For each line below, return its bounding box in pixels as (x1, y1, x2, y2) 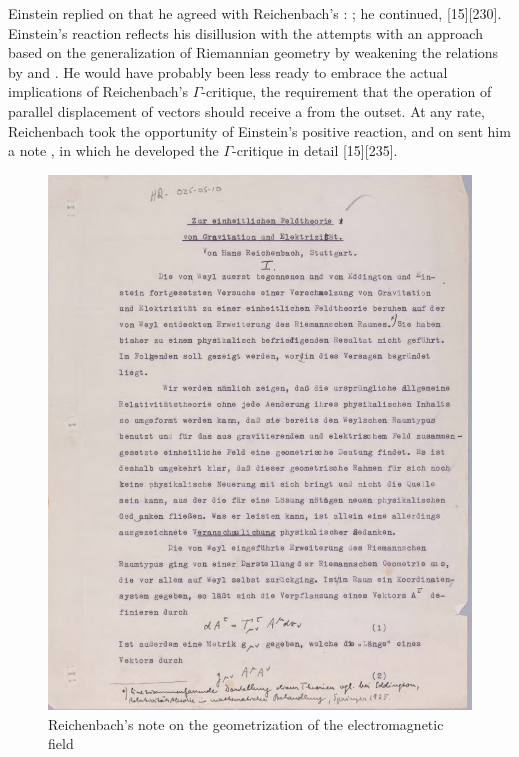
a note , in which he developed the (8, 140, 219, 161)
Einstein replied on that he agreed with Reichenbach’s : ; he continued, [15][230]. (8, 3, 502, 23)
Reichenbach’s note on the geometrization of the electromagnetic (48, 713, 444, 734)
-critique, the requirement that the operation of (201, 81, 492, 102)
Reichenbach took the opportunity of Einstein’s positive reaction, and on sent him (8, 120, 511, 141)
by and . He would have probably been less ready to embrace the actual (8, 61, 448, 82)
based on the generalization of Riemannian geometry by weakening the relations (8, 42, 499, 63)
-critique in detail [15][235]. (232, 140, 398, 161)
